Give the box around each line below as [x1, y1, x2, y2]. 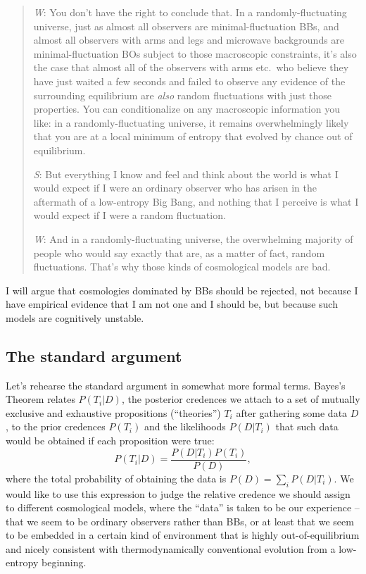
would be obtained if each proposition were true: [6, 433, 215, 448]
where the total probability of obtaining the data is [6, 470, 227, 485]
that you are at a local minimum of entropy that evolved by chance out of [33, 129, 353, 144]
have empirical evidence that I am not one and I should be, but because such [6, 297, 338, 311]
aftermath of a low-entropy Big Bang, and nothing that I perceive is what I [33, 194, 359, 208]
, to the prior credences [6, 419, 106, 434]
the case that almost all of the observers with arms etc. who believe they [33, 60, 349, 75]
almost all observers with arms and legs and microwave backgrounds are [33, 32, 345, 47]
